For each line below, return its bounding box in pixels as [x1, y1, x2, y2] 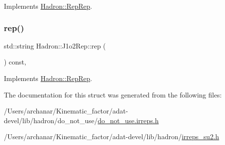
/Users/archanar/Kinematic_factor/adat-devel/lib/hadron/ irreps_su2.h [4, 131, 219, 142]
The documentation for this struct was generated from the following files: [4, 89, 222, 99]
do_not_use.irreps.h [98, 115, 159, 125]
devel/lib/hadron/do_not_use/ [4, 115, 98, 125]
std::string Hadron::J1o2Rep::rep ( [4, 40, 106, 50]
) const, [4, 57, 26, 67]
